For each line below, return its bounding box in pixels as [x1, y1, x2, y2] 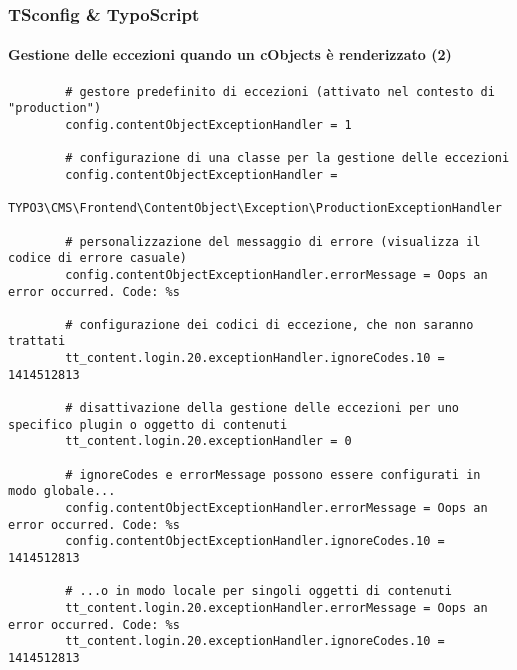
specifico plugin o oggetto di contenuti [8, 417, 288, 432]
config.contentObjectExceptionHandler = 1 [65, 117, 352, 132]
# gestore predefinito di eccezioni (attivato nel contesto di [65, 84, 495, 99]
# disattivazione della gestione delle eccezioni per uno [65, 401, 460, 416]
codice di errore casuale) [8, 251, 187, 266]
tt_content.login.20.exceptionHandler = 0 [65, 434, 352, 449]
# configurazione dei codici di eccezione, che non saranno [65, 317, 474, 332]
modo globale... [8, 484, 116, 499]
